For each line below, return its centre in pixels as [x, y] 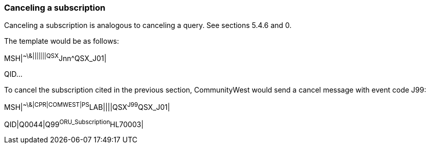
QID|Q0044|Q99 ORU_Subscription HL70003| [74, 123]
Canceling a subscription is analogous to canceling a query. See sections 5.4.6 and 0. [148, 25]
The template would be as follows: [62, 41]
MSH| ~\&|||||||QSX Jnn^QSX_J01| [55, 58]
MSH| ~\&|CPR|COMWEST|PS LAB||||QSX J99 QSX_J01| [87, 106]
